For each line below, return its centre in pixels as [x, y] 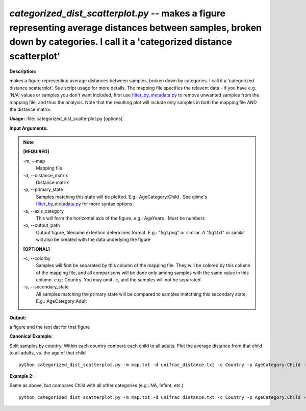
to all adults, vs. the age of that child [48, 353]
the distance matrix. [30, 109]
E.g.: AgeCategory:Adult [61, 301]
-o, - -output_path [42, 225]
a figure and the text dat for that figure [50, 327]
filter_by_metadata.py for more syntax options [84, 204]
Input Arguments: [29, 128]
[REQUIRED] [36, 152]
